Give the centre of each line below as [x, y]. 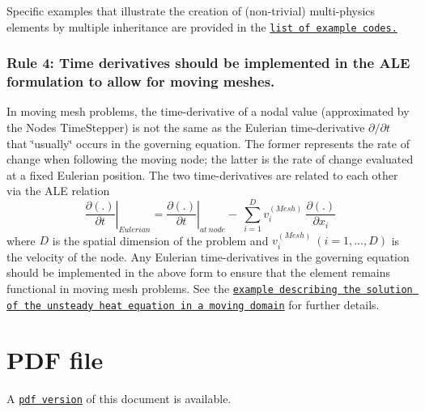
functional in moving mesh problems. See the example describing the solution [210, 288]
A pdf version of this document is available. [119, 399]
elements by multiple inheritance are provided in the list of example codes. [202, 26]
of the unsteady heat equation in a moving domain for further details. [193, 304]
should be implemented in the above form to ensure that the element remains [198, 272]
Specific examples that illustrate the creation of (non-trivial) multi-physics [191, 11]
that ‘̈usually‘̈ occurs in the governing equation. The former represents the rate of [208, 143]
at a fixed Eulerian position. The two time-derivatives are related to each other [202, 174]
